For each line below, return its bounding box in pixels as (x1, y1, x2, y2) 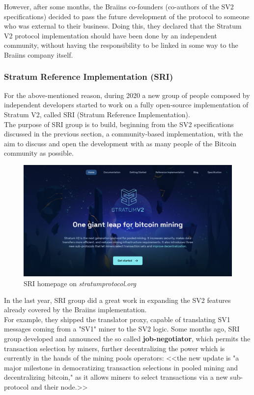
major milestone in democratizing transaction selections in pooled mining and (4, 362, 238, 372)
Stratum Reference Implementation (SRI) (4, 70, 173, 83)
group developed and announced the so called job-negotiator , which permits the (4, 333, 251, 343)
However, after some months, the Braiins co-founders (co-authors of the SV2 (4, 1, 234, 11)
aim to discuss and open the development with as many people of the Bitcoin (4, 138, 236, 148)
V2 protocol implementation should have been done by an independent (4, 30, 217, 40)
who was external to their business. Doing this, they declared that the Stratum (4, 21, 242, 31)
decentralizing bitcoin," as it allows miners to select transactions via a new (4, 372, 228, 382)
